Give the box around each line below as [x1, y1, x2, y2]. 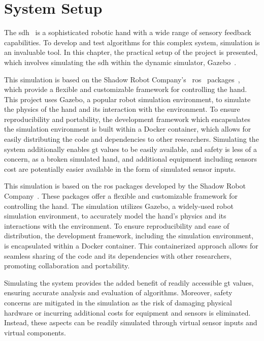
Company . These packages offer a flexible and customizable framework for [4, 191, 238, 201]
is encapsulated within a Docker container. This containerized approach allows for [4, 240, 258, 251]
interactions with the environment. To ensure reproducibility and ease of [4, 220, 229, 231]
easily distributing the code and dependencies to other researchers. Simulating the [4, 134, 259, 144]
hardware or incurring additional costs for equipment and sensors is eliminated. [4, 307, 251, 318]
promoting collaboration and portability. [4, 260, 130, 271]
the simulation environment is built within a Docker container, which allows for [4, 123, 251, 134]
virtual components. [4, 327, 66, 337]
